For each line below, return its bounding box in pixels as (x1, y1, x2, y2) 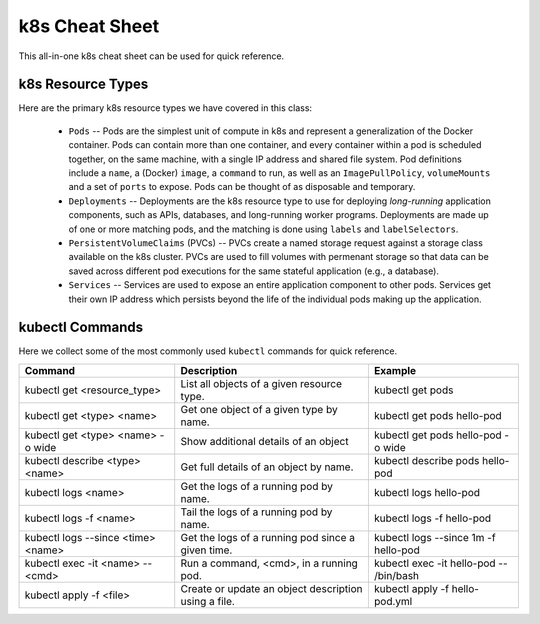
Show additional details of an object (180, 434, 349, 448)
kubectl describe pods (373, 453, 480, 467)
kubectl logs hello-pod (373, 485, 480, 499)
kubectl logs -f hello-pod (373, 511, 492, 525)
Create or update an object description (180, 581, 364, 595)
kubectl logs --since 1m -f (373, 530, 496, 544)
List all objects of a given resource (180, 376, 343, 390)
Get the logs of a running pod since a (180, 530, 355, 544)
